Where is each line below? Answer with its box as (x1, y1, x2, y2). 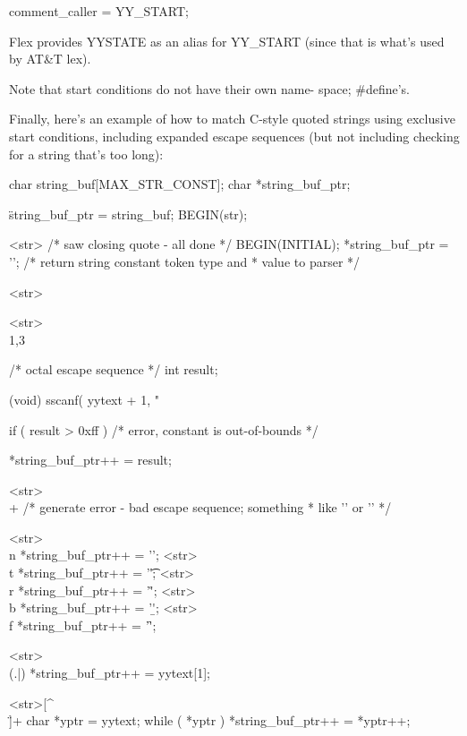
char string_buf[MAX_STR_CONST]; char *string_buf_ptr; (9, 175, 351, 193)
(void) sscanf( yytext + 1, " (9, 389, 159, 408)
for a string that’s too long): (9, 144, 164, 163)
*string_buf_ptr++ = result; (9, 450, 172, 469)
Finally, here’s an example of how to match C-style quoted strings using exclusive (9, 109, 455, 128)
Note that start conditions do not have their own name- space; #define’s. (9, 79, 410, 98)
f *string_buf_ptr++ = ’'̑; (9, 615, 157, 634)
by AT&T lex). (9, 49, 91, 68)
